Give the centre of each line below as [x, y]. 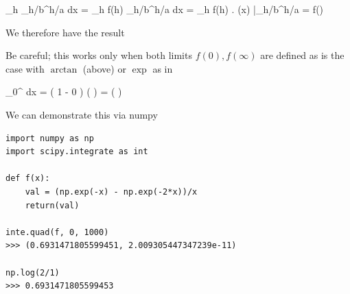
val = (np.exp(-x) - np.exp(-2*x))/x [111, 192]
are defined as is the [302, 55]
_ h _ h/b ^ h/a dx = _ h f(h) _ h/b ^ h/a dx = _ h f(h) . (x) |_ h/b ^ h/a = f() [165, 9]
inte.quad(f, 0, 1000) [57, 232]
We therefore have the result [65, 32]
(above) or [104, 68]
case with [25, 68]
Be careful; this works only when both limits [99, 55]
